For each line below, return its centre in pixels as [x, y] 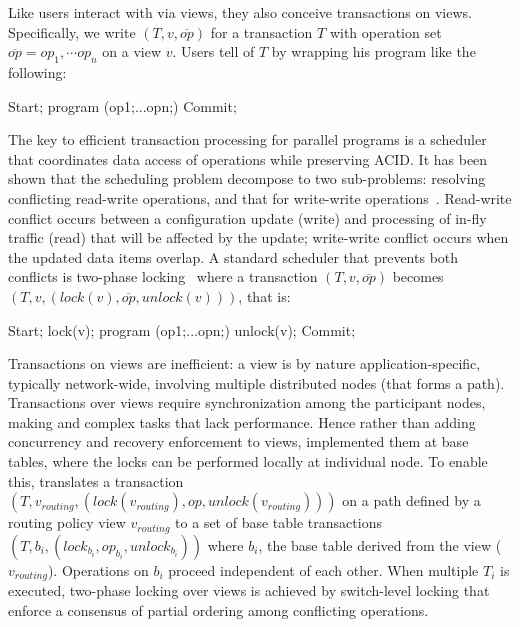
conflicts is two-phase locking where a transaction [163, 276]
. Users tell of [213, 51]
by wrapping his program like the [373, 51]
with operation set [385, 31]
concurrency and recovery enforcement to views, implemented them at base [238, 441]
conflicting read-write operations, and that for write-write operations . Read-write [260, 197]
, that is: [264, 295]
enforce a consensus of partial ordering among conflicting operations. [218, 609]
